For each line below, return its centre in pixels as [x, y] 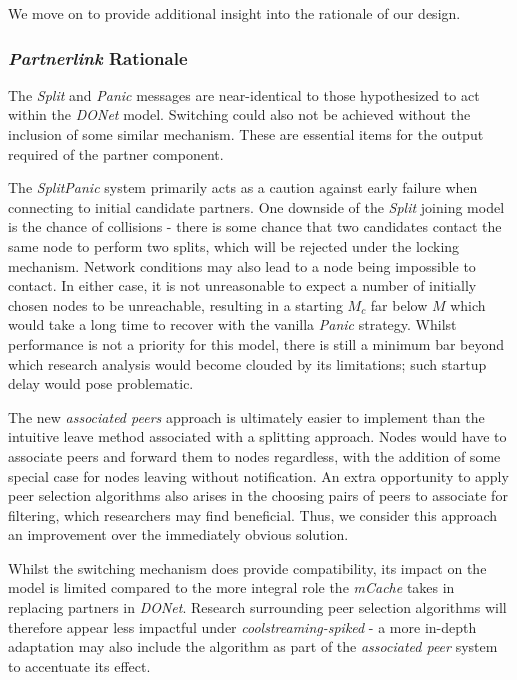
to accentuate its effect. [79, 665]
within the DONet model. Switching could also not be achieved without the [239, 114]
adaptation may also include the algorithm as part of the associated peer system [253, 646]
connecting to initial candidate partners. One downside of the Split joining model [256, 206]
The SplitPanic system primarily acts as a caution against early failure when [243, 187]
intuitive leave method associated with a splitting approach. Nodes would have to [257, 436]
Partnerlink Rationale [98, 57]
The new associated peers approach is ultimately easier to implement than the [246, 416]
